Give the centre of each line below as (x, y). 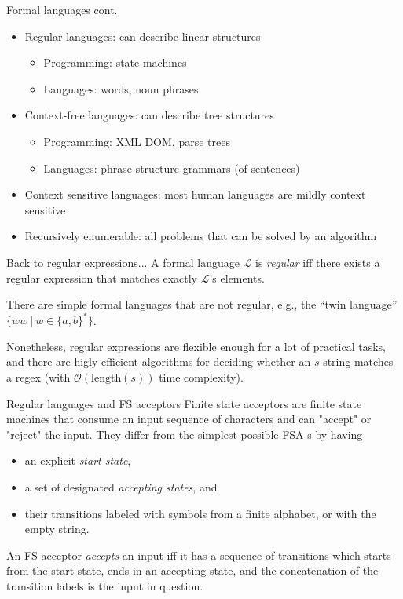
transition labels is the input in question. (105, 585)
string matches (358, 362)
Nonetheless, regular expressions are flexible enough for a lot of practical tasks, (196, 346)
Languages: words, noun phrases (121, 88)
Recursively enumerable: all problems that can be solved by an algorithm (201, 236)
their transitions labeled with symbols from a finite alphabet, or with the (200, 513)
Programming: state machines (115, 62)
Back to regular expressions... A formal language (123, 262)
